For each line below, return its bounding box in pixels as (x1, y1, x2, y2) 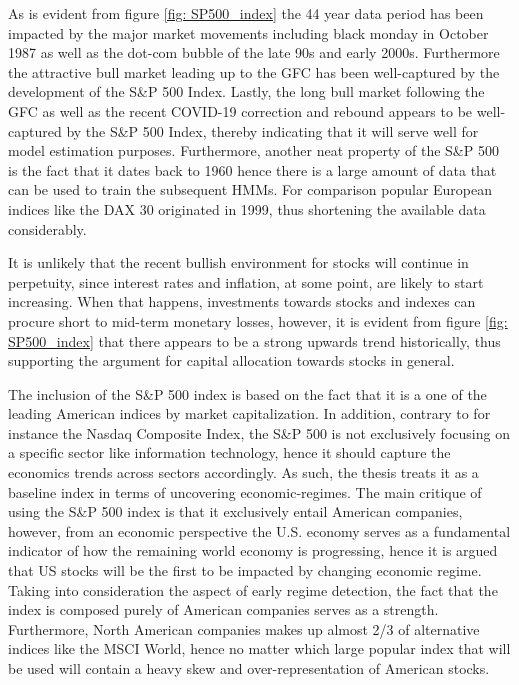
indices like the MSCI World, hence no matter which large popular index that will (8, 638, 511, 659)
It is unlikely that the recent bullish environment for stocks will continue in (8, 252, 469, 273)
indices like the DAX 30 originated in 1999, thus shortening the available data (8, 198, 486, 219)
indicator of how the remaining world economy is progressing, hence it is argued (8, 540, 498, 561)
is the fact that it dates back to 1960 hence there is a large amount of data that (8, 159, 497, 180)
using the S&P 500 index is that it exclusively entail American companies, (8, 501, 463, 522)
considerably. (8, 218, 87, 239)
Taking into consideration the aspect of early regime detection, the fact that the (8, 579, 498, 600)
